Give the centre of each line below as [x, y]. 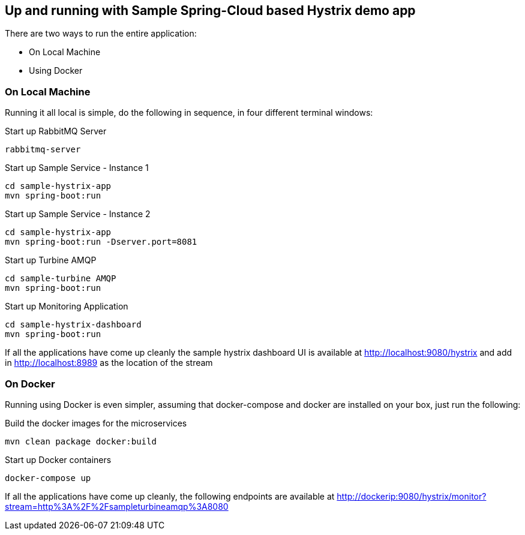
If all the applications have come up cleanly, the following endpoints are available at [170, 496]
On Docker [30, 384]
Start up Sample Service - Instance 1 [77, 168]
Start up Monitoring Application [67, 306]
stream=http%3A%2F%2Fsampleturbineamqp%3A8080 [117, 506]
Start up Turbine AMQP [51, 260]
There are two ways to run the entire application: [101, 34]
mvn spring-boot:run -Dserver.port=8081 [101, 242]
